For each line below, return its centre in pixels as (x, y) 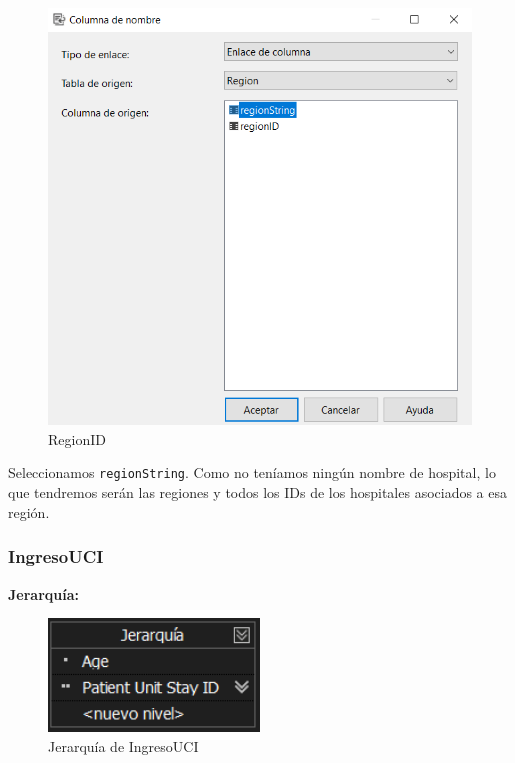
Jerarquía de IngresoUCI (123, 745)
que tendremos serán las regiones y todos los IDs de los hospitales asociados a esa (257, 492)
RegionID (77, 438)
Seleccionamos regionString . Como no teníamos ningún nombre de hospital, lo (252, 472)
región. (29, 511)
